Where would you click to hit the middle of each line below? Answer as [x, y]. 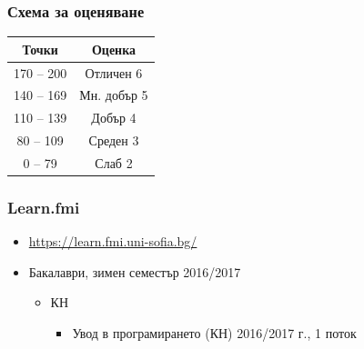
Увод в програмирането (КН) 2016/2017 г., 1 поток [214, 333]
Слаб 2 [114, 162]
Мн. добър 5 [114, 95]
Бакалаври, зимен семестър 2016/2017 [135, 271]
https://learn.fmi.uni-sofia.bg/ [113, 241]
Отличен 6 [114, 72]
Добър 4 [114, 118]
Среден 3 [114, 140]
